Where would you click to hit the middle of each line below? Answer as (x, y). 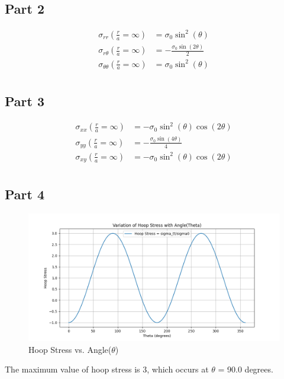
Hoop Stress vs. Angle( (70, 349)
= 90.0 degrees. (246, 369)
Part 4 (25, 194)
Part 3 (25, 101)
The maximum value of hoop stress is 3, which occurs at (107, 369)
